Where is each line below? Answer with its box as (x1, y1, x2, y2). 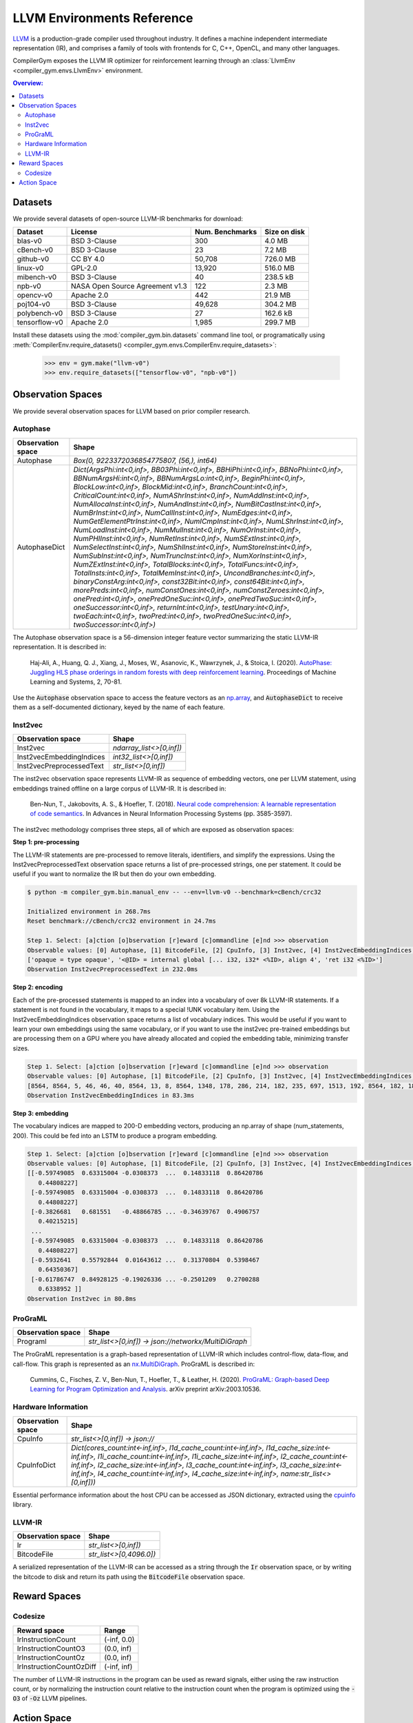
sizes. (12, 1044, 30, 1052)
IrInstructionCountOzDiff (17, 1662, 96, 1671)
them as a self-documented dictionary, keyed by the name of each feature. (12, 703, 225, 711)
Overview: (12, 79, 44, 88)
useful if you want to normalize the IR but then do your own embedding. (12, 870, 216, 878)
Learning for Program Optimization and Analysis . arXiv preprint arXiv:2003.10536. (30, 1385, 262, 1394)
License (71, 227, 98, 237)
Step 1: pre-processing (12, 838, 80, 846)
